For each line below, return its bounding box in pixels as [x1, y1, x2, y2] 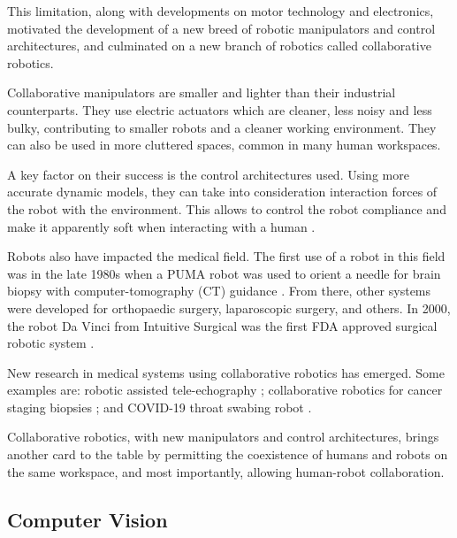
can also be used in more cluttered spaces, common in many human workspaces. [7, 135, 441, 154]
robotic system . [7, 334, 95, 352]
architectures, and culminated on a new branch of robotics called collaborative [7, 36, 431, 55]
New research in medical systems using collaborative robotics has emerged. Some [7, 363, 445, 381]
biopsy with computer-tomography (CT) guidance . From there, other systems [7, 281, 431, 300]
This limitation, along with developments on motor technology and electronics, [7, 2, 434, 19]
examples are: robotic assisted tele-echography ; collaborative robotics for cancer [7, 380, 443, 399]
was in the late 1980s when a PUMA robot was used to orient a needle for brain [7, 264, 441, 282]
